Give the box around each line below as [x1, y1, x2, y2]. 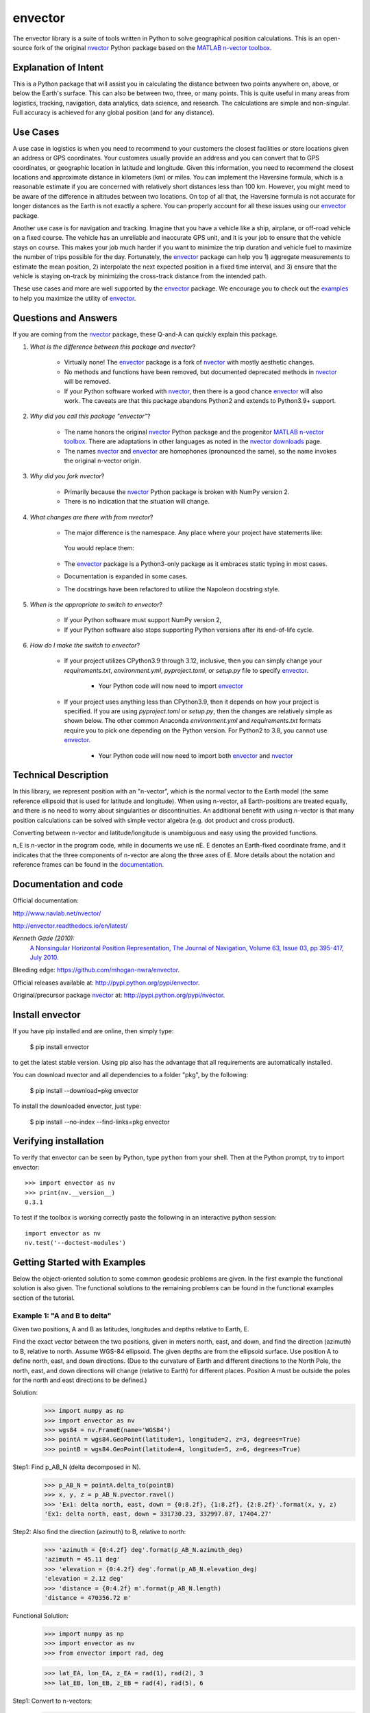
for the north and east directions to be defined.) [12, 1376, 147, 1384]
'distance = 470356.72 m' [44, 1594, 132, 1601]
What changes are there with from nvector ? [29, 513, 153, 521]
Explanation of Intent [12, 62, 104, 73]
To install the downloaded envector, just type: [12, 1102, 142, 1110]
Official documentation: [12, 896, 79, 904]
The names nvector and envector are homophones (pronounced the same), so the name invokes [64, 447, 337, 455]
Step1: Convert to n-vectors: [12, 1697, 92, 1705]
